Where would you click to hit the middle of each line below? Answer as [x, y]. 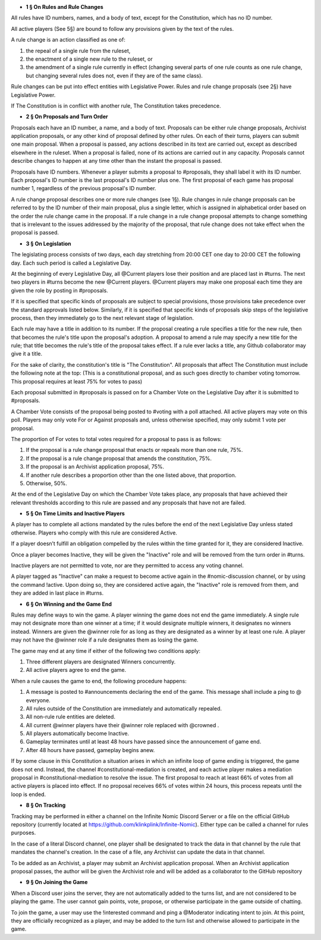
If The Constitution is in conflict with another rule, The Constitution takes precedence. [116, 106]
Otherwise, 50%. [47, 483]
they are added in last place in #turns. [57, 593]
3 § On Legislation [48, 243]
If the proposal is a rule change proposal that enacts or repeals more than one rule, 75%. [134, 450]
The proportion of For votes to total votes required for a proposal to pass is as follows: [117, 439]
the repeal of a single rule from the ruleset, [78, 51]
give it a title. [27, 354]
